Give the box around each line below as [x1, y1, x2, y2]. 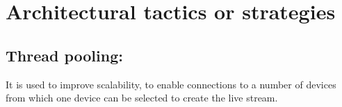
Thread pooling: [6, 44, 123, 66]
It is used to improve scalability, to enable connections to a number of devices [6, 77, 336, 91]
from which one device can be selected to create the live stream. [6, 90, 278, 105]
